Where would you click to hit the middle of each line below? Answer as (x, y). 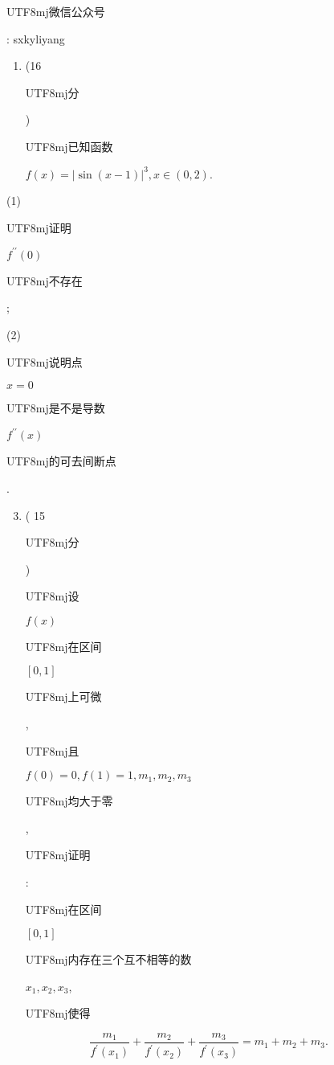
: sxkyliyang (36, 38)
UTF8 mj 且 (52, 750)
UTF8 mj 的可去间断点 (61, 461)
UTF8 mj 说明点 (45, 361)
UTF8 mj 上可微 (63, 696)
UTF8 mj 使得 (58, 1013)
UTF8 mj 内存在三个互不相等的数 (108, 959)
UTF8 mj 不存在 (45, 280)
